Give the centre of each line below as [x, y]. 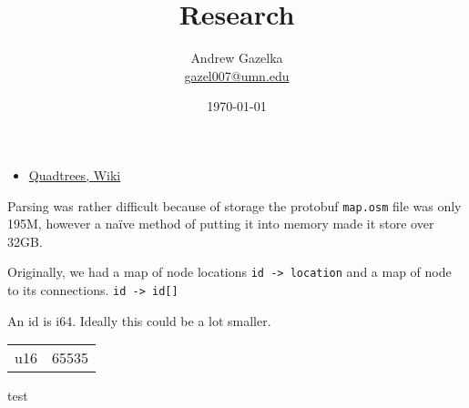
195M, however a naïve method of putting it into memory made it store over [221, 224]
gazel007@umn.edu [237, 75]
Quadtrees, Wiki [75, 174]
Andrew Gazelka [237, 58]
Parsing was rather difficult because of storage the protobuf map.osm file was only [234, 205]
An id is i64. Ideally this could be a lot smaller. [139, 320]
